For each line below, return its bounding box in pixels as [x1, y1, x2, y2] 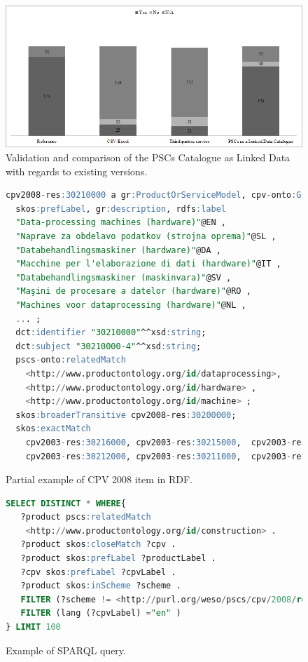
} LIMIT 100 [6, 622, 61, 633]
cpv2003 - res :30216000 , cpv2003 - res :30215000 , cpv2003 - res [25, 437, 307, 447]
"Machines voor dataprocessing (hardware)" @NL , [15, 299, 246, 310]
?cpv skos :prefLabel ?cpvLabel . [20, 567, 176, 577]
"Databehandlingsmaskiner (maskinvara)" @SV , [15, 272, 232, 283]
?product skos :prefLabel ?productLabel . [20, 553, 216, 564]
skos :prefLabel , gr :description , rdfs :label [15, 203, 226, 214]
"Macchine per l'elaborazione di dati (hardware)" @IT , [15, 259, 281, 269]
